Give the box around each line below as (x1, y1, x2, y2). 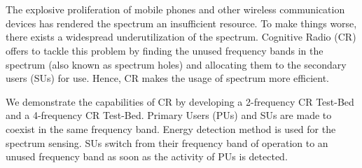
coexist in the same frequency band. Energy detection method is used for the (6, 121, 336, 136)
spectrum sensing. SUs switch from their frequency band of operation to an (6, 135, 328, 150)
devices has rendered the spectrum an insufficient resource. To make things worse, (6, 15, 357, 30)
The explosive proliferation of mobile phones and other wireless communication (6, 2, 345, 17)
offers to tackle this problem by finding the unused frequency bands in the (6, 43, 323, 57)
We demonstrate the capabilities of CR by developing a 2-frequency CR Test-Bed (6, 94, 354, 108)
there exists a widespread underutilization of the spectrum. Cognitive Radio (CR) (6, 29, 356, 44)
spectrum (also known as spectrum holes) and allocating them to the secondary (6, 57, 347, 71)
